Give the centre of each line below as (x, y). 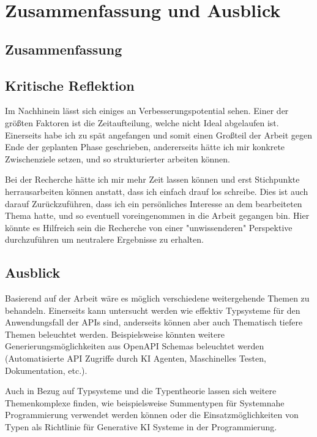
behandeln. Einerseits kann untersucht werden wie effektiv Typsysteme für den (153, 310)
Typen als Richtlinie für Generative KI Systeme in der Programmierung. (141, 427)
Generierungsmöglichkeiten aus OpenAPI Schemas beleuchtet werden (135, 346)
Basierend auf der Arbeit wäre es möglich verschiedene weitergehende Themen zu (157, 298)
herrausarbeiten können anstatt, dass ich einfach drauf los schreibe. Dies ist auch (157, 191)
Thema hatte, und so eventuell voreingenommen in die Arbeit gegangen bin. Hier (157, 215)
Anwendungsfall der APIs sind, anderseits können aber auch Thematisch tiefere (154, 322)
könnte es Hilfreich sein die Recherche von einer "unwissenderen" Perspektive (149, 227)
